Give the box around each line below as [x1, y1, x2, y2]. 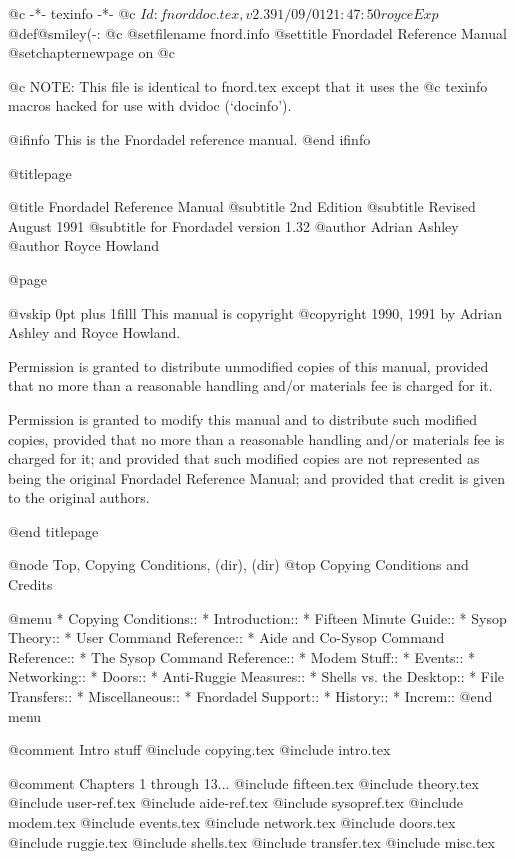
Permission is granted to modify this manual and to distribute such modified [8, 408, 478, 429]
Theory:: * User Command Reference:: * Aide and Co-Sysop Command [8, 627, 445, 648]
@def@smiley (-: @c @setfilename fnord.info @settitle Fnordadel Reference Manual [8, 22, 507, 43]
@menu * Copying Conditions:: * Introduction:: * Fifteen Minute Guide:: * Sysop [8, 607, 507, 628]
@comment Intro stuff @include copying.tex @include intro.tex [8, 739, 391, 760]
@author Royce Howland [8, 235, 160, 256]
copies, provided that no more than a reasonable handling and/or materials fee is [8, 428, 505, 449]
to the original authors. [8, 487, 150, 508]
